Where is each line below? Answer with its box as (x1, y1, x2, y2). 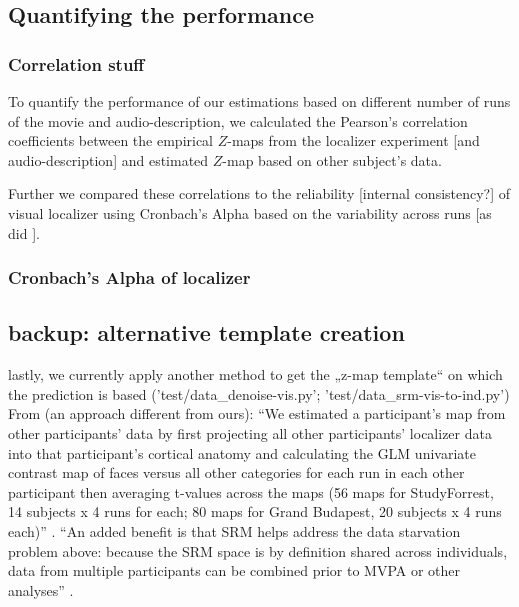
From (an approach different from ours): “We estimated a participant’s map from (8, 403, 506, 424)
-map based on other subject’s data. (222, 149, 442, 170)
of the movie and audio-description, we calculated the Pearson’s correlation (8, 110, 468, 131)
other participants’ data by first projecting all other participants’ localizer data (8, 422, 492, 443)
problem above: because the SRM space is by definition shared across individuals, (8, 540, 508, 561)
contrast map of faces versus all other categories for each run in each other (8, 462, 465, 483)
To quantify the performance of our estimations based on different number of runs (8, 91, 511, 111)
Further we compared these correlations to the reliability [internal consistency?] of (8, 183, 511, 204)
